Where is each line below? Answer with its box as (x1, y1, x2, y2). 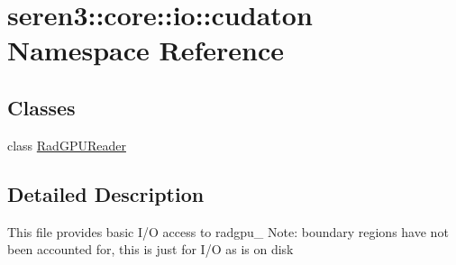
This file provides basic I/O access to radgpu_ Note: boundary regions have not (7, 222, 449, 241)
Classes (7, 93, 76, 121)
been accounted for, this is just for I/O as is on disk (7, 240, 294, 259)
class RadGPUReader (7, 135, 126, 154)
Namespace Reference (7, 32, 284, 69)
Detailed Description (7, 179, 205, 207)
